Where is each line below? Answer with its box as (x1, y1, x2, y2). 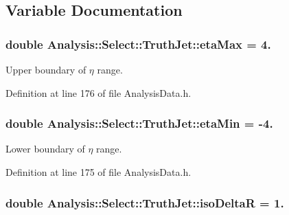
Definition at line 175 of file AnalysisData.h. (5, 165, 192, 179)
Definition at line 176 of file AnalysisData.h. (5, 85, 192, 100)
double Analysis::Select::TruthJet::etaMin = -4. (5, 115, 273, 132)
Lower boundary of (5, 142, 85, 156)
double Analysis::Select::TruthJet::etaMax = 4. (5, 35, 271, 52)
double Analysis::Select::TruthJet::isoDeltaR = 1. (5, 194, 284, 211)
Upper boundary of (5, 63, 86, 76)
